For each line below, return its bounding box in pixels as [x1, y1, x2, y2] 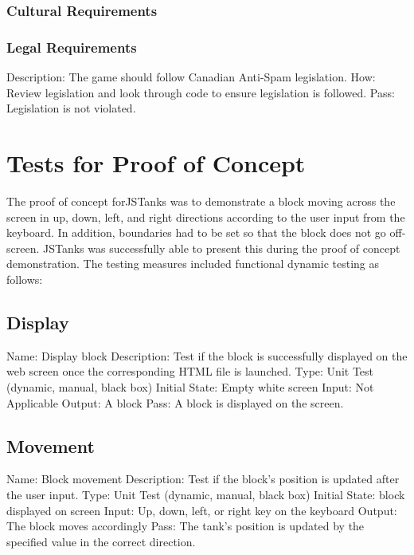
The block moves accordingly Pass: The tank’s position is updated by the [6, 518, 365, 534]
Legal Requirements [6, 37, 137, 57]
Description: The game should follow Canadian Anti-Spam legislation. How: [6, 69, 376, 85]
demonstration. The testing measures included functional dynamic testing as [6, 255, 379, 272]
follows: [6, 270, 43, 287]
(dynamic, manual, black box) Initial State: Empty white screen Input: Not [6, 378, 374, 395]
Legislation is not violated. [6, 100, 136, 116]
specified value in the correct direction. [6, 533, 196, 549]
